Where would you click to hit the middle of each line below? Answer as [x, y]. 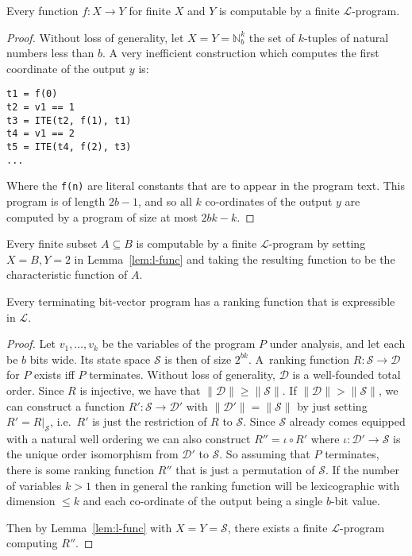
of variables [34, 485]
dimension [31, 501]
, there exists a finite [277, 527]
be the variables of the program [179, 344]
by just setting [332, 405]
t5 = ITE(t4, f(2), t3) [69, 147]
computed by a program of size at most [102, 216]
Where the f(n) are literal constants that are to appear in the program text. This [206, 185]
